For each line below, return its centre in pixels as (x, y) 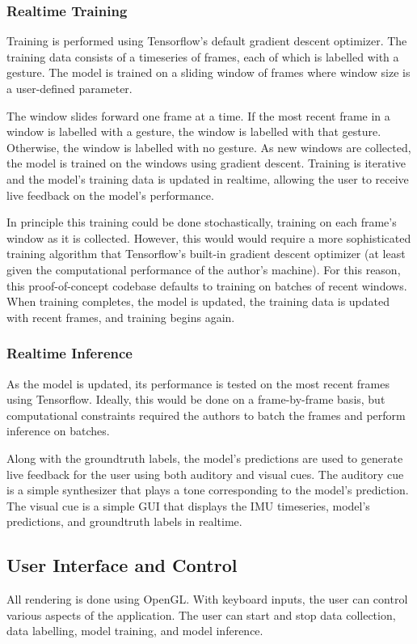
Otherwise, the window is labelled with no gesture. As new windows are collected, (209, 147)
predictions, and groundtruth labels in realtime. (124, 521)
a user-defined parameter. (69, 88)
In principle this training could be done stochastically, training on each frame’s (202, 222)
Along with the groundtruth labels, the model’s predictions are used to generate (205, 458)
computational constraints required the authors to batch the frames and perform (206, 415)
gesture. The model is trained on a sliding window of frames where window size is (208, 72)
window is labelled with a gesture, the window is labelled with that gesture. (194, 131)
